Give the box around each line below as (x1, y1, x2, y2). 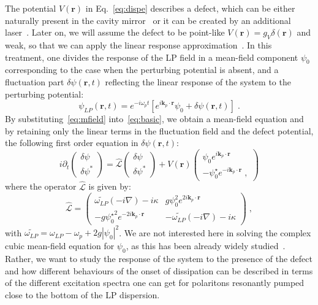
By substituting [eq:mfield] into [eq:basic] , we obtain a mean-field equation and (5, 112, 304, 125)
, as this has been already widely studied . (126, 239, 286, 252)
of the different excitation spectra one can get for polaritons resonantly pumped (5, 276, 305, 289)
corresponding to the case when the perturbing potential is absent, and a (5, 63, 279, 76)
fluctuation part (5, 75, 64, 88)
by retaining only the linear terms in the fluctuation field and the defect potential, (5, 124, 314, 137)
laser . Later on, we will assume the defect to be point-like (5, 26, 225, 39)
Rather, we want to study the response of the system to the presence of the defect (5, 252, 312, 265)
